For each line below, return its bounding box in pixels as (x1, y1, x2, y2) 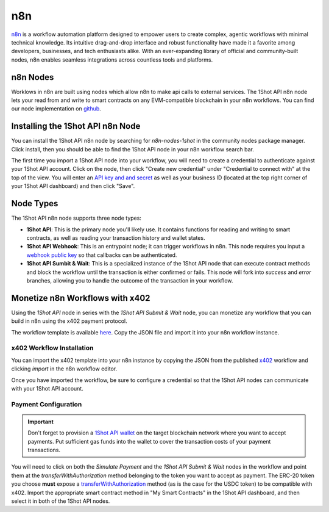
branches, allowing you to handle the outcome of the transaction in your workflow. (26, 276, 233, 284)
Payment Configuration (11, 400, 82, 408)
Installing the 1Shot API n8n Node (11, 121, 141, 131)
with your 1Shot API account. (11, 384, 83, 392)
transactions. (27, 446, 61, 454)
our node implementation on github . (11, 105, 102, 112)
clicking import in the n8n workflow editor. (11, 365, 118, 372)
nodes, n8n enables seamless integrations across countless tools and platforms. (11, 56, 213, 63)
